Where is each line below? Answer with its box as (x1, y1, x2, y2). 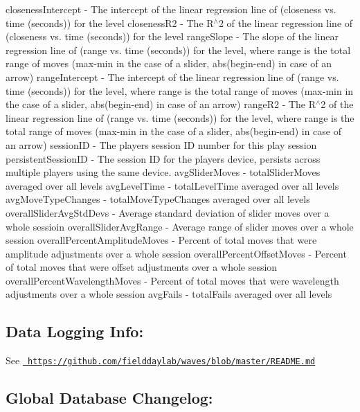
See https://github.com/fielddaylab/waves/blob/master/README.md (6, 353, 316, 368)
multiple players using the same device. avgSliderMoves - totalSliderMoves (6, 165, 321, 179)
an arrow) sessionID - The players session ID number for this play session (6, 137, 317, 152)
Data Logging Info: (6, 321, 144, 342)
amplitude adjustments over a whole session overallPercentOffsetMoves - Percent (6, 246, 347, 260)
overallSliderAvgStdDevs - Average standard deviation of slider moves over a (6, 205, 330, 220)
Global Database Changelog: (6, 387, 213, 409)
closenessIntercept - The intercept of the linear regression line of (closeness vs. (6, 2, 336, 16)
